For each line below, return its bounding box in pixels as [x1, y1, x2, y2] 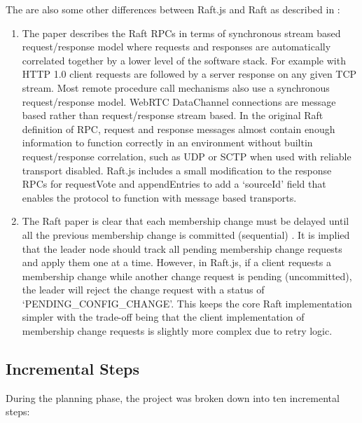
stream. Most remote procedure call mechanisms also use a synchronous [22, 80, 330, 95]
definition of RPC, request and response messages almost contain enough [22, 121, 335, 136]
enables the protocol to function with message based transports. [22, 190, 297, 204]
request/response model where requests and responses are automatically [22, 39, 331, 54]
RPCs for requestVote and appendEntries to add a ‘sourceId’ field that [22, 176, 326, 191]
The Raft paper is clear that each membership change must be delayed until [22, 214, 349, 228]
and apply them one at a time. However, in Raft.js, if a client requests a [22, 255, 331, 270]
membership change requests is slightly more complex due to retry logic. [22, 324, 333, 338]
